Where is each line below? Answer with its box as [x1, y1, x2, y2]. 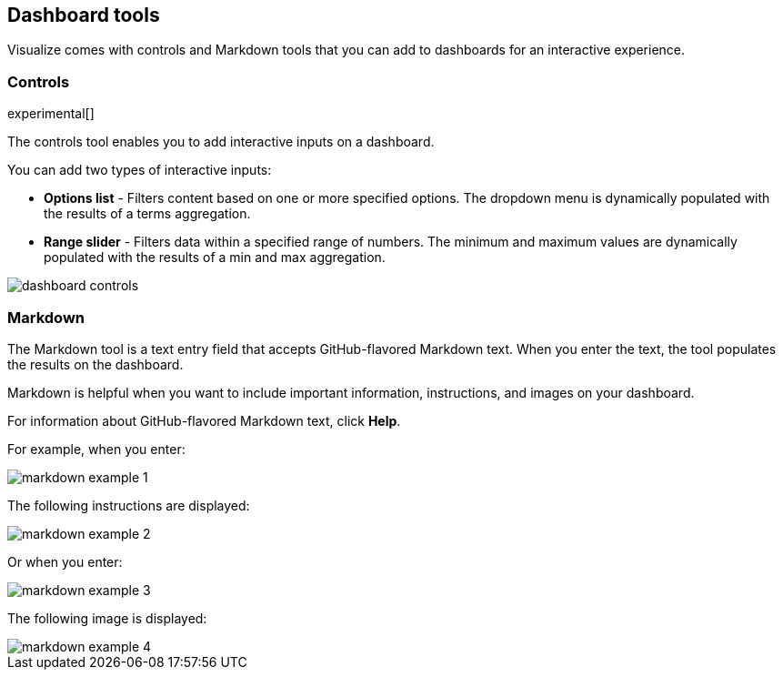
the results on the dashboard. [7, 356, 184, 372]
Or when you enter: [7, 553, 123, 570]
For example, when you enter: [7, 440, 186, 457]
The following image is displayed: [7, 610, 207, 626]
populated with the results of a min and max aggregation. [44, 249, 386, 266]
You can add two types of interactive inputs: [7, 162, 272, 178]
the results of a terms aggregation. [44, 206, 251, 222]
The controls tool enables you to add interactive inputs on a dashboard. [7, 134, 435, 150]
